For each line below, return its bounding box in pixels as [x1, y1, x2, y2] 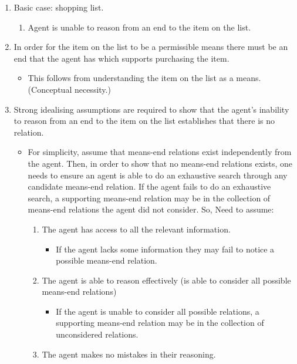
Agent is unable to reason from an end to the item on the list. [28, 21, 251, 33]
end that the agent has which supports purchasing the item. [14, 52, 230, 64]
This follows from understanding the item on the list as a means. [28, 72, 261, 84]
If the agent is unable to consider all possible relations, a [56, 305, 259, 317]
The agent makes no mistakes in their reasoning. [42, 348, 216, 360]
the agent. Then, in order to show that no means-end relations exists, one [28, 157, 293, 169]
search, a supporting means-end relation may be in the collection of [28, 191, 271, 204]
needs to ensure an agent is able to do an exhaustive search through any [28, 168, 288, 181]
